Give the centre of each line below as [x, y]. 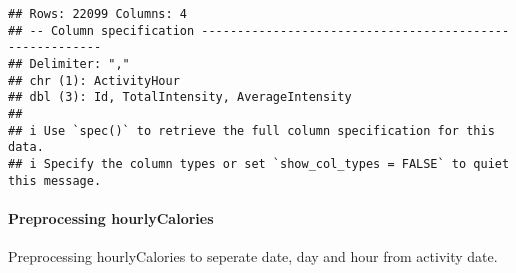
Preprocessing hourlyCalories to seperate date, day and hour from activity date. [253, 256]
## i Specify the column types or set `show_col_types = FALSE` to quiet [259, 163]
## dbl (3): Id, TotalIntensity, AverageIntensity [180, 97]
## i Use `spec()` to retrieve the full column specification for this [251, 130]
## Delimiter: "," [69, 63]
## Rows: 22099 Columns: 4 [97, 14]
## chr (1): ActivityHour [94, 80]
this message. [55, 180]
